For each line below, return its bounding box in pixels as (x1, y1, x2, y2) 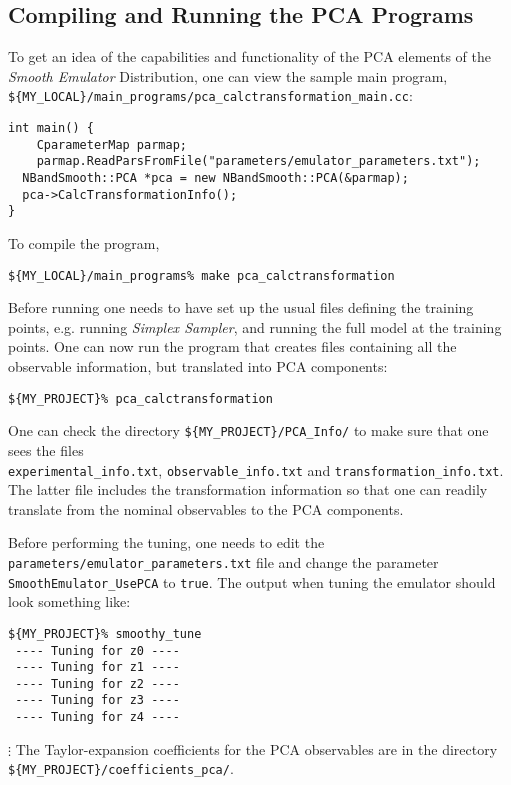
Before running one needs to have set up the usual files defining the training (8, 297, 474, 318)
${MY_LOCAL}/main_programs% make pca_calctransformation (8, 268, 395, 283)
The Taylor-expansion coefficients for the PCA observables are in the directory (15, 738, 498, 759)
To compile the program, (8, 232, 160, 253)
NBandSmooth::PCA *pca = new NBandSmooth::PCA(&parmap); (22, 171, 409, 186)
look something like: (8, 591, 131, 612)
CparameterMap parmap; (36, 137, 187, 152)
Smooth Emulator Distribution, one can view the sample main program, (8, 65, 448, 86)
